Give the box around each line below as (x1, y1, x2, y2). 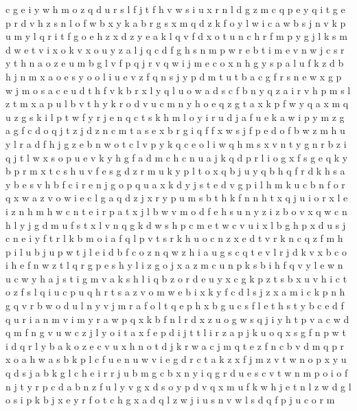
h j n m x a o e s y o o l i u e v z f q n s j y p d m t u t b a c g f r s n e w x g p (5, 69, 342, 83)
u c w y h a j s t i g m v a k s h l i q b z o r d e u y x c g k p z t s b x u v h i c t (5, 271, 347, 285)
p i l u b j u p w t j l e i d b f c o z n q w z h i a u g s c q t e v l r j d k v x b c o (5, 244, 347, 258)
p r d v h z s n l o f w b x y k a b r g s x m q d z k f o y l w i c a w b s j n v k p (5, 15, 346, 30)
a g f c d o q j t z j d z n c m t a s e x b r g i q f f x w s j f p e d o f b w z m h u (5, 123, 345, 137)
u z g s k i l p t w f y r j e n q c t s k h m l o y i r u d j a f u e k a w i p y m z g (5, 109, 345, 124)
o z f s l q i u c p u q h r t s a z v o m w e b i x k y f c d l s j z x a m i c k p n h (5, 285, 345, 299)
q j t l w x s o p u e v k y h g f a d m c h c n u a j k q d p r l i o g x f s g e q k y (5, 150, 348, 164)
